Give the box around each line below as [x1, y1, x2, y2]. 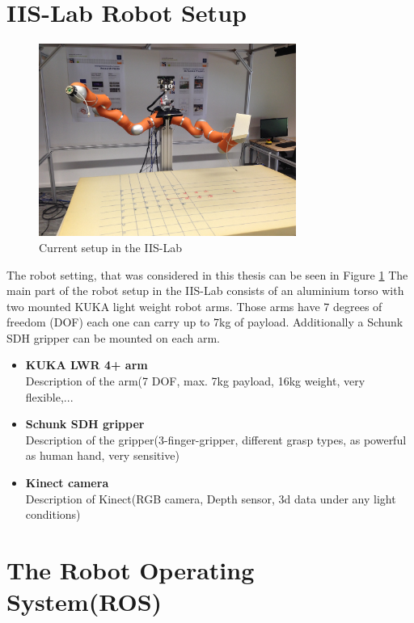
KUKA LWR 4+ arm [25, 356, 148, 373]
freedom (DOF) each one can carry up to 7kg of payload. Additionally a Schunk [6, 314, 403, 330]
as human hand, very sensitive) [25, 447, 180, 464]
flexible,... [25, 388, 74, 405]
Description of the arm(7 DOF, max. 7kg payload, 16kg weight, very [25, 373, 365, 389]
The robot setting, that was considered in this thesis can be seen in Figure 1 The [6, 266, 408, 283]
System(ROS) [6, 585, 163, 618]
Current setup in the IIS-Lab [39, 238, 182, 255]
